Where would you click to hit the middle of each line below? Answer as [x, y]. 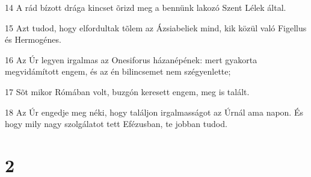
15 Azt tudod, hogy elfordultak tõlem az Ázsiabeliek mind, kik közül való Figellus [156, 27]
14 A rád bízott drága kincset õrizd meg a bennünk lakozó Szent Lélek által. [146, 7]
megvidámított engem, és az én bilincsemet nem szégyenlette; [118, 71]
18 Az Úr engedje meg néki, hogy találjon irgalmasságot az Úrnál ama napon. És [154, 112]
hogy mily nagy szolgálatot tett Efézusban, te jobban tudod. [116, 124]
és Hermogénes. [33, 39]
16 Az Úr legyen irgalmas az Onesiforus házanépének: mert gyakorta [131, 59]
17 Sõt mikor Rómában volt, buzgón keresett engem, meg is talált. [127, 91]
